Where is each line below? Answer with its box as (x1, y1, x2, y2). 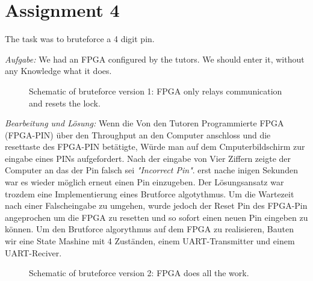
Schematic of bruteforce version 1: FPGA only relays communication (29, 84, 282, 97)
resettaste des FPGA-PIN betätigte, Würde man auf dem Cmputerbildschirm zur (5, 140, 305, 153)
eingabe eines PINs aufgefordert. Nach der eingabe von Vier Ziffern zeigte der (5, 152, 291, 164)
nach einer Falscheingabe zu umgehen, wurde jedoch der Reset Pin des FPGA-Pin (5, 199, 308, 212)
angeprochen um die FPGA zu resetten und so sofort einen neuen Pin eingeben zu (5, 211, 308, 223)
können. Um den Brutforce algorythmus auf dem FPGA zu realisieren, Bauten (5, 223, 294, 235)
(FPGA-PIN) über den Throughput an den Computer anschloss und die (5, 128, 271, 141)
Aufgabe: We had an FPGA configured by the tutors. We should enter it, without (5, 52, 305, 65)
